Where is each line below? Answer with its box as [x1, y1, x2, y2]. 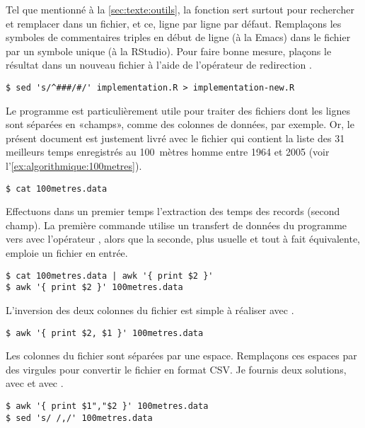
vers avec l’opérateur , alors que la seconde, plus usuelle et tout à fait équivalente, [6, 231, 361, 246]
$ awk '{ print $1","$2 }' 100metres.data [6, 400, 209, 411]
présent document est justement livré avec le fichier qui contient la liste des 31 [6, 130, 345, 145]
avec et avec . [6, 376, 64, 391]
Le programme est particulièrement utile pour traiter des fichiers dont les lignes [6, 103, 350, 117]
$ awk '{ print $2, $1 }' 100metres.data [6, 328, 204, 338]
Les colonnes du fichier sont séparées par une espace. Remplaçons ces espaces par [6, 348, 357, 363]
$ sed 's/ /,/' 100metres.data [6, 412, 153, 423]
